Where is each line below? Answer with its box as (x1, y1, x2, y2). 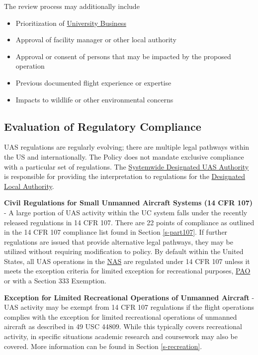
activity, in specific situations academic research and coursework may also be (4, 331, 238, 342)
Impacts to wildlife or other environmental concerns (15, 94, 173, 104)
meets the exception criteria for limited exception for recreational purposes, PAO (4, 266, 251, 276)
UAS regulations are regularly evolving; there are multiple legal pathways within (4, 142, 250, 152)
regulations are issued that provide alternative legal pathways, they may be (4, 236, 233, 247)
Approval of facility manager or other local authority (15, 34, 176, 45)
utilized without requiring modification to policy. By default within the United (4, 246, 244, 257)
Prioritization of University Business (15, 17, 126, 28)
